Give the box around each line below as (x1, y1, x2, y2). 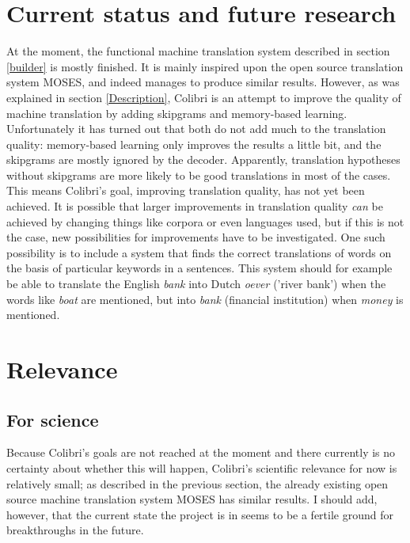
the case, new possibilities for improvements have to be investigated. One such (6, 229, 385, 245)
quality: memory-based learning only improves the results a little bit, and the (6, 135, 382, 152)
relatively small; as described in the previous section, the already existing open (6, 475, 389, 492)
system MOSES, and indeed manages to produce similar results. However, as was (6, 74, 400, 90)
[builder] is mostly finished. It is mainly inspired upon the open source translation (6, 58, 404, 74)
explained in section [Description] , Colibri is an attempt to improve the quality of (6, 89, 401, 105)
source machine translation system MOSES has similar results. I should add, (6, 491, 378, 507)
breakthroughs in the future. (6, 522, 144, 538)
